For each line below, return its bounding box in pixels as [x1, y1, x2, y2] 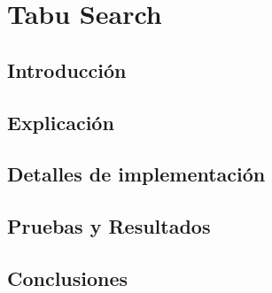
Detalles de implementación [7, 160, 266, 188]
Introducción [7, 56, 127, 83]
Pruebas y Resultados [7, 212, 211, 240]
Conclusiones [7, 264, 128, 291]
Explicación [7, 108, 114, 135]
